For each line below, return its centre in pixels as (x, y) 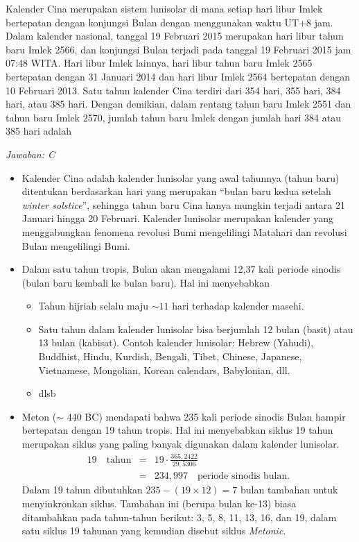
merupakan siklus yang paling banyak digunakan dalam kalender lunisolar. (181, 444)
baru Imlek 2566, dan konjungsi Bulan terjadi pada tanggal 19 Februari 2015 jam (178, 49)
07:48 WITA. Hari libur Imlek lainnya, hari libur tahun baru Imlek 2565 (159, 63)
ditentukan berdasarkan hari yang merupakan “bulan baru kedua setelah (176, 191)
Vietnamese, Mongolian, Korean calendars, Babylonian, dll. (164, 370)
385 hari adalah (38, 131)
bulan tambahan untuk (289, 490)
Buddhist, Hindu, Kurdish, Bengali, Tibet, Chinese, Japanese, (170, 356)
